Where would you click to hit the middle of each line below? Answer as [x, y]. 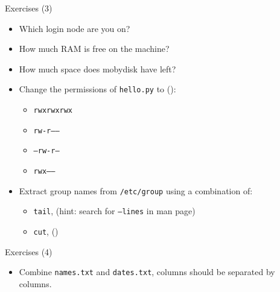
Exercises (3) [29, 8]
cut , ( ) [46, 231]
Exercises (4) [29, 251]
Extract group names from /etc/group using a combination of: [136, 190]
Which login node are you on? [75, 28]
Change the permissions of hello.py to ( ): [97, 89]
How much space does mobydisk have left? [97, 68]
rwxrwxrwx [53, 111]
